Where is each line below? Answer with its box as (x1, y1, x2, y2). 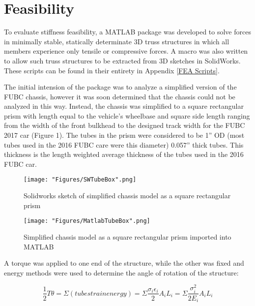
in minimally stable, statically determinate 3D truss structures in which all (4, 36, 229, 46)
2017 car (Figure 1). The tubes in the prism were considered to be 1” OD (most (4, 130, 245, 140)
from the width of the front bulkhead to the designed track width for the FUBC (4, 120, 245, 130)
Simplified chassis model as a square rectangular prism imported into (24, 231, 231, 242)
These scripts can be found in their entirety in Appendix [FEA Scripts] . (4, 65, 220, 75)
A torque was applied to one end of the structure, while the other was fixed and (4, 258, 244, 268)
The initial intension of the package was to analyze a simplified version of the (4, 82, 237, 92)
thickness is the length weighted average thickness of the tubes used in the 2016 (4, 149, 244, 159)
